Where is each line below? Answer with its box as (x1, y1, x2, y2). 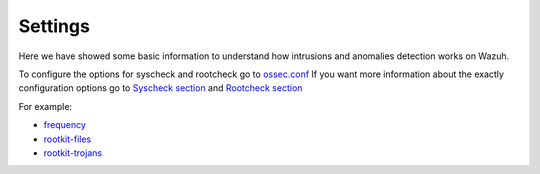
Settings (18, 15, 90, 37)
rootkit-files (43, 133, 92, 145)
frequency (43, 119, 87, 131)
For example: (18, 100, 73, 112)
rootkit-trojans (43, 146, 103, 159)
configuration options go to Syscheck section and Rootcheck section (18, 82, 303, 94)
